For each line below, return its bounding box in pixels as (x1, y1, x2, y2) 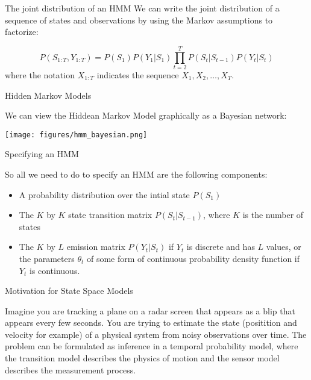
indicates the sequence (96, 68, 179, 81)
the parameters (19, 252, 75, 264)
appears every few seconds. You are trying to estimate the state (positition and (5, 316, 297, 329)
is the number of (242, 208, 304, 221)
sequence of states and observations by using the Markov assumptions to (5, 13, 273, 26)
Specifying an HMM (5, 148, 79, 160)
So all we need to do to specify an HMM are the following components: (5, 167, 268, 180)
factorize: (5, 25, 39, 38)
